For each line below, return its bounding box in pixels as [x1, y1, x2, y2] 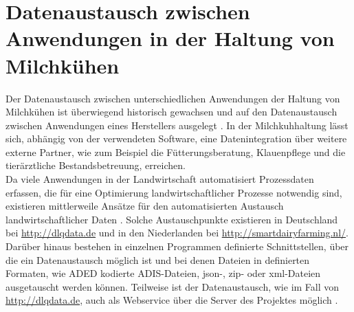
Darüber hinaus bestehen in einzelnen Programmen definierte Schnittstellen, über [5, 239, 349, 254]
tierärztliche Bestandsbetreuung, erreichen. [5, 158, 186, 172]
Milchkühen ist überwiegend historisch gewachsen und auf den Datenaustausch [5, 104, 338, 119]
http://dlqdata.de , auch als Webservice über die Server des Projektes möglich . [5, 293, 338, 307]
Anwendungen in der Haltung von [5, 24, 335, 52]
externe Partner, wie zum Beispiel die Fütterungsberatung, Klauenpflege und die [5, 144, 346, 159]
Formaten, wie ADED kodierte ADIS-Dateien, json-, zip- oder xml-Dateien [5, 266, 321, 280]
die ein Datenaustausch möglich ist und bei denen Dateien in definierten [5, 252, 310, 267]
